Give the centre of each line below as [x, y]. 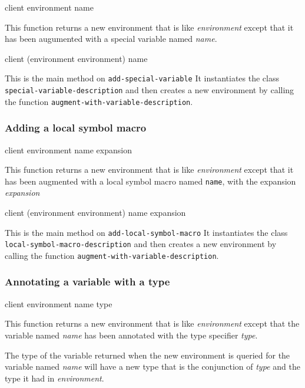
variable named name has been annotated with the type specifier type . [131, 335]
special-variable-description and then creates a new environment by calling [150, 90]
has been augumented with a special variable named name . [111, 39]
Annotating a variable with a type [87, 282]
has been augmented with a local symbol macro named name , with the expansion [150, 181]
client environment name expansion [68, 149]
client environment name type [59, 303]
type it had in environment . [54, 378]
